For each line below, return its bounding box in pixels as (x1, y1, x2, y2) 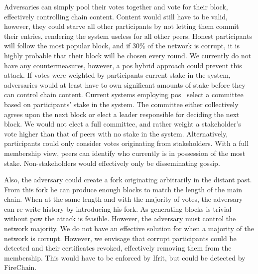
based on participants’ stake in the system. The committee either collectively (4, 99, 239, 109)
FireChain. (4, 262, 37, 273)
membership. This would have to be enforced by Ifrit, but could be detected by (4, 252, 246, 263)
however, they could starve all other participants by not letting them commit (4, 21, 239, 31)
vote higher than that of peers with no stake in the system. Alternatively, (4, 128, 228, 138)
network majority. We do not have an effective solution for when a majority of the (4, 223, 254, 234)
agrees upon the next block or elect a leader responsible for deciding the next (4, 109, 240, 119)
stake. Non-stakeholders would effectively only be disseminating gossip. (4, 157, 220, 168)
